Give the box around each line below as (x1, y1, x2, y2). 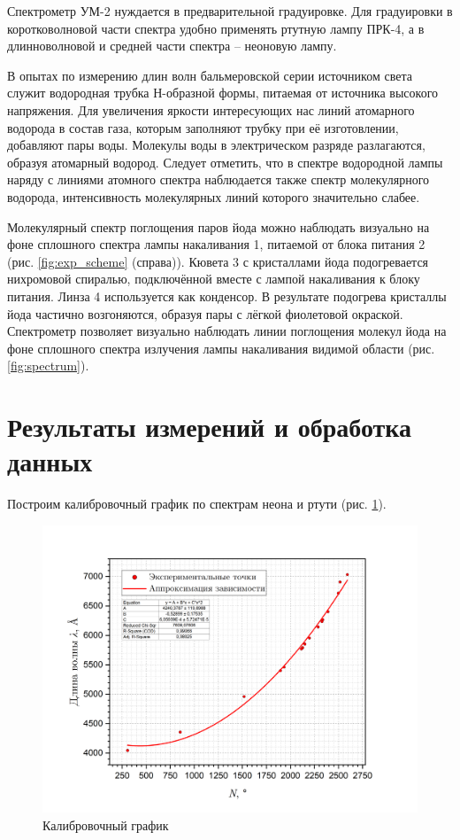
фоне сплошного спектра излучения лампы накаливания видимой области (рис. (7, 338, 435, 357)
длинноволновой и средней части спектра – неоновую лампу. (7, 36, 337, 55)
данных (7, 443, 93, 479)
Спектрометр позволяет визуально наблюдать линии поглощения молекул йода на (7, 322, 447, 340)
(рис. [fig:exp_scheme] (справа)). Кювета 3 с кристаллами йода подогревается (7, 252, 429, 270)
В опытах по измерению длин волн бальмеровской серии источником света (7, 66, 412, 84)
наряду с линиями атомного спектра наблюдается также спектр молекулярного (7, 170, 430, 189)
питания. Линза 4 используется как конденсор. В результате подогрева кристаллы (7, 286, 447, 305)
